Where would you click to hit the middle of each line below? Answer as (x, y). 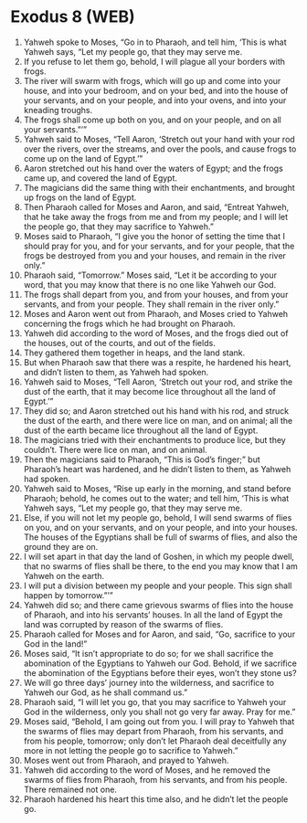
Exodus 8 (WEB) (73, 17)
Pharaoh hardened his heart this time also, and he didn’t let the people (156, 799)
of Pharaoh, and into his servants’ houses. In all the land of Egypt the (153, 615)
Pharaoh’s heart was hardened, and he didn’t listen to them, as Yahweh (157, 469)
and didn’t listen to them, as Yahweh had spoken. (116, 372)
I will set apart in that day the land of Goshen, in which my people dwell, (159, 556)
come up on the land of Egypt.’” (83, 158)
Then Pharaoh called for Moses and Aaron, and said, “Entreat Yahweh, (156, 206)
